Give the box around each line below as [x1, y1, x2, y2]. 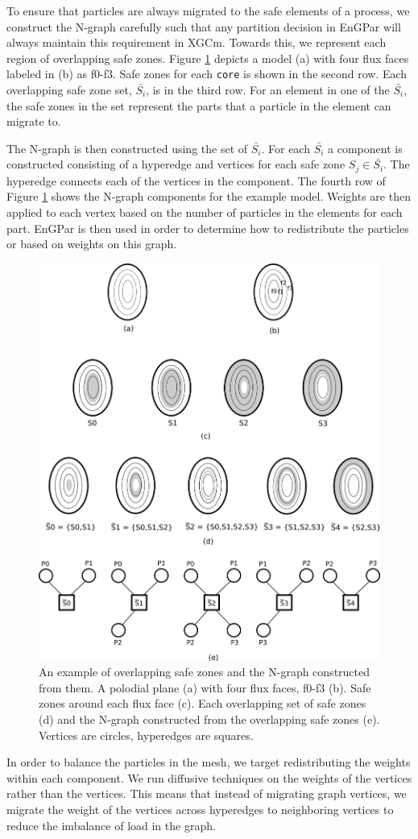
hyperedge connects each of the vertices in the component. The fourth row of [6, 172, 386, 189]
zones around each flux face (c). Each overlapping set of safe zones [39, 695, 366, 712]
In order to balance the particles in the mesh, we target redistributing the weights [6, 754, 411, 770]
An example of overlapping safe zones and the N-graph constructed [39, 663, 370, 680]
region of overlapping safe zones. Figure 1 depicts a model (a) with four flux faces [6, 49, 409, 66]
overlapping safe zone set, [6, 81, 132, 98]
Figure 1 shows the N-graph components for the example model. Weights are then [6, 188, 411, 205]
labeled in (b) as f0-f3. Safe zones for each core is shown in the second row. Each [6, 65, 408, 82]
